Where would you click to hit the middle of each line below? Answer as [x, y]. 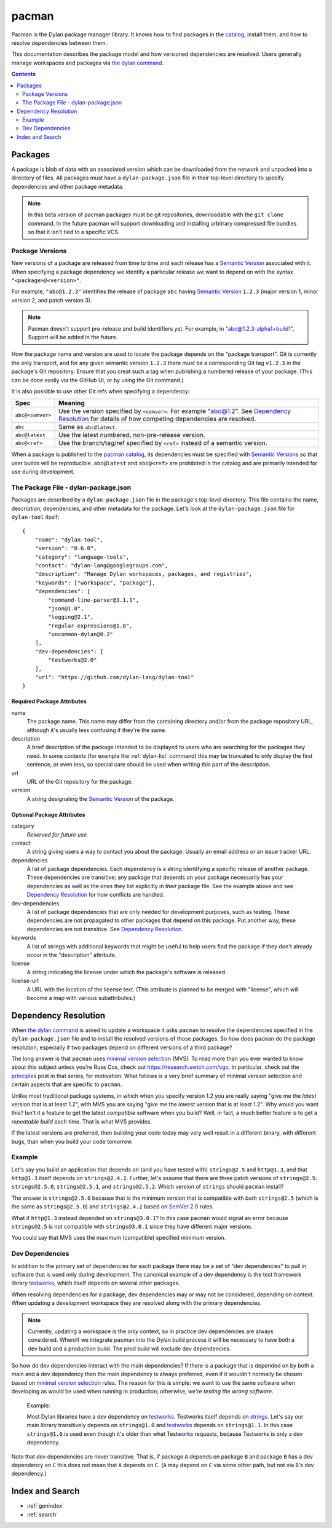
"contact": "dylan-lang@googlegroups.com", [101, 565]
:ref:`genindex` [45, 1506]
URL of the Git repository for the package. [80, 781]
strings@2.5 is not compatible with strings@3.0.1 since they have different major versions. [132, 1227]
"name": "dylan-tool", [69, 540]
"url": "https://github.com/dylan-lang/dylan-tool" [114, 677]
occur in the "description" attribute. [72, 955]
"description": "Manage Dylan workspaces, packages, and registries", [144, 574]
